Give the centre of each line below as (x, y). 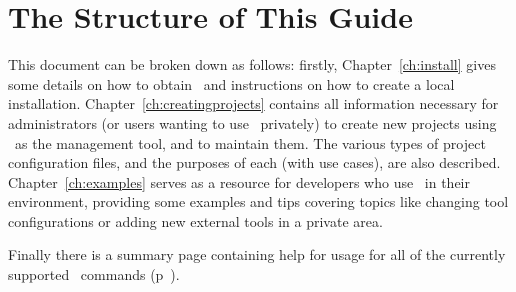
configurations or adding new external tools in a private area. (195, 220)
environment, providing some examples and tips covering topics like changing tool (258, 201)
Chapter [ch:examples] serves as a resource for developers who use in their (239, 181)
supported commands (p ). (94, 274)
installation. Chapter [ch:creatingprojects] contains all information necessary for (253, 103)
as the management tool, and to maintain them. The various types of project (250, 142)
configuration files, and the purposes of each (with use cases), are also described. (254, 162)
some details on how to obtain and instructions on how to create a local (231, 83)
